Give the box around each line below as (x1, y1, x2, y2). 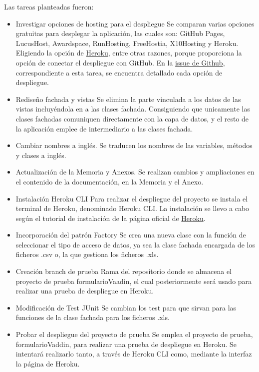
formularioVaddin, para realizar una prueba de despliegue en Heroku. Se (15, 338, 237, 349)
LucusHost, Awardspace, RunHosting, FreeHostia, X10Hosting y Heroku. (15, 37, 239, 48)
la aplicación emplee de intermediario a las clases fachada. (15, 123, 193, 133)
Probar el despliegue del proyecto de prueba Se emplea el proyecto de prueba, (15, 329, 253, 339)
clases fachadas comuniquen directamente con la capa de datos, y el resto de (15, 113, 249, 123)
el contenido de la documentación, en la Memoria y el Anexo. (15, 176, 204, 186)
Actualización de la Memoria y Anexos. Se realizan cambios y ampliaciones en (15, 166, 255, 177)
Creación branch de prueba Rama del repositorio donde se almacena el (15, 266, 232, 276)
